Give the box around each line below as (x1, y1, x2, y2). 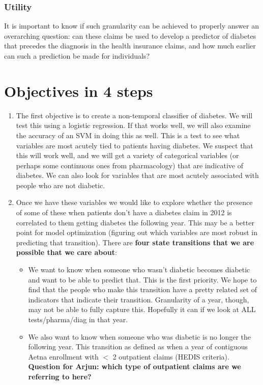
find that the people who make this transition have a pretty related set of (28, 284, 257, 295)
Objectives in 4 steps (4, 80, 153, 101)
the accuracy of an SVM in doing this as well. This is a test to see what (16, 130, 240, 140)
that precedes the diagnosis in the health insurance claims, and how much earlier (4, 40, 256, 51)
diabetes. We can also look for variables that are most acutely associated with (16, 170, 259, 181)
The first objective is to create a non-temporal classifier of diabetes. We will (16, 110, 253, 120)
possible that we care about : (16, 247, 117, 258)
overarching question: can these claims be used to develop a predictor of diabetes (4, 30, 256, 41)
